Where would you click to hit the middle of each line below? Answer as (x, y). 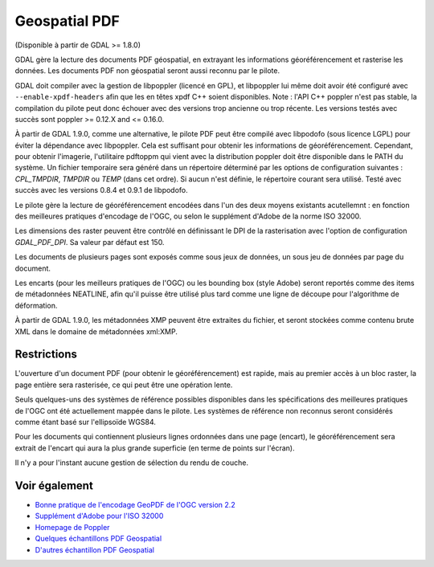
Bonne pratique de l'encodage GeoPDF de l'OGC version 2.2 (135, 505)
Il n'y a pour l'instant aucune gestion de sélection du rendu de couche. (132, 463)
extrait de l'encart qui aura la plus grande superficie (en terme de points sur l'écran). (155, 448)
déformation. (36, 305)
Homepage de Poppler (72, 527)
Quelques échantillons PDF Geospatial (98, 539)
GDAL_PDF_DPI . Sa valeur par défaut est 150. (90, 242)
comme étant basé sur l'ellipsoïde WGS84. (86, 422)
